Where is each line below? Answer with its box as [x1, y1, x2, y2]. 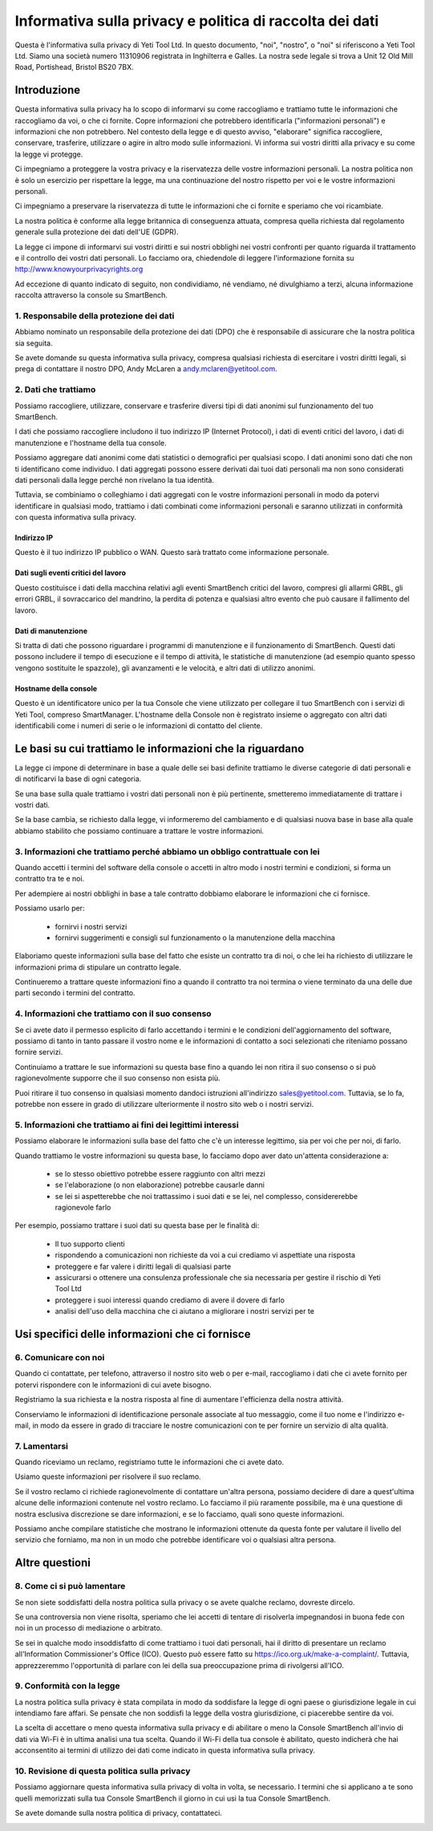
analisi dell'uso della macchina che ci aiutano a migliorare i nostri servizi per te [55, 1306, 314, 1316]
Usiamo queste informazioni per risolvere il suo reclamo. [14, 1472, 201, 1481]
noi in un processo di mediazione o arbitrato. [14, 1623, 163, 1633]
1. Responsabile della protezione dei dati [14, 310, 175, 321]
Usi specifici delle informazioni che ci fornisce [14, 1327, 251, 1341]
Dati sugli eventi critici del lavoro [14, 568, 126, 577]
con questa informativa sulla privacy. [14, 512, 136, 522]
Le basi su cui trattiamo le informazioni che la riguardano [14, 742, 305, 755]
